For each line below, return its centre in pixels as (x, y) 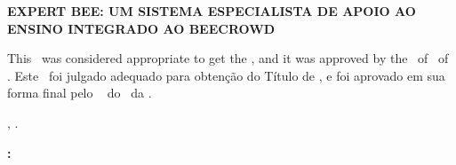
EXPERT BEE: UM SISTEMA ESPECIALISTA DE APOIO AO (212, 11)
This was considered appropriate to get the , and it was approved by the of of (228, 58)
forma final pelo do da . (80, 93)
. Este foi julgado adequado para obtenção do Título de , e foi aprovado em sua (226, 75)
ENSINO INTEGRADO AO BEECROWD (141, 28)
